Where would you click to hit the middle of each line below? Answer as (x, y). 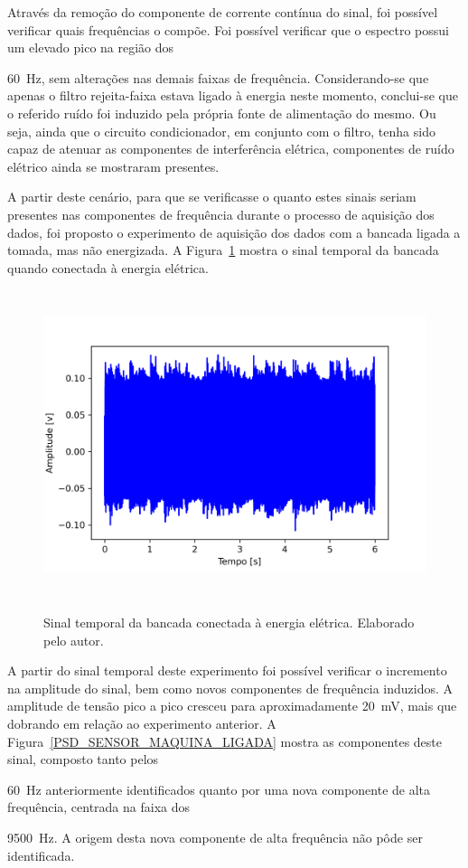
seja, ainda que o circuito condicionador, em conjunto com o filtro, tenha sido (221, 131)
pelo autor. (74, 640)
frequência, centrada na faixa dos (99, 807)
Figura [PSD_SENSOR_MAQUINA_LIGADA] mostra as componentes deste (225, 741)
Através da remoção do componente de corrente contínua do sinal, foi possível (223, 12)
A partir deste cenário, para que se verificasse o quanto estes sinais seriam (212, 197)
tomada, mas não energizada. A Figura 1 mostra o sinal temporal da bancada (223, 250)
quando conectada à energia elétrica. (108, 267)
